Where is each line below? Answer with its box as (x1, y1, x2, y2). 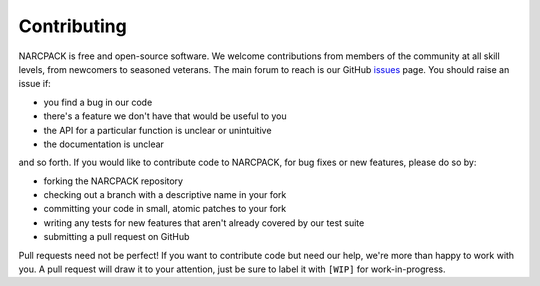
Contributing (18, 15, 127, 37)
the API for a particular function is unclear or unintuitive (43, 124, 272, 136)
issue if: (18, 78, 52, 90)
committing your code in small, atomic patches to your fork (43, 203, 287, 215)
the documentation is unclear (43, 138, 165, 150)
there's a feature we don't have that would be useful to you (43, 110, 287, 122)
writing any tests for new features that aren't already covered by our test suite (43, 216, 365, 229)
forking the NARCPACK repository (43, 175, 184, 187)
